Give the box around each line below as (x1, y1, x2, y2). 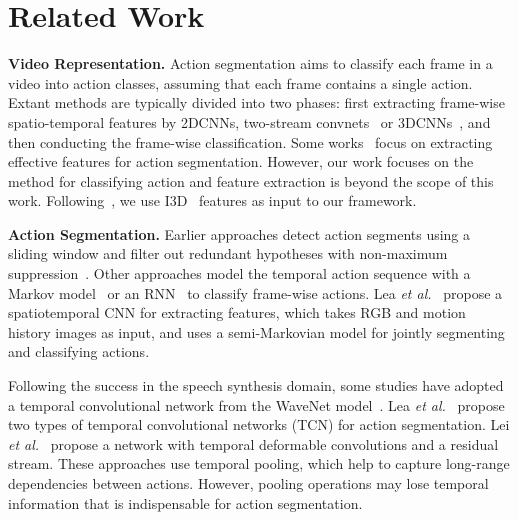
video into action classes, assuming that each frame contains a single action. (8, 72, 473, 93)
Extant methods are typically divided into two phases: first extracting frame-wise (8, 92, 505, 113)
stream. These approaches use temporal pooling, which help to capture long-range (8, 453, 510, 474)
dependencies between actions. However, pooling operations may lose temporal (8, 473, 489, 493)
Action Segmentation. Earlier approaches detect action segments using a (8, 223, 471, 244)
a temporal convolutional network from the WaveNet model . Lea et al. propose (8, 394, 505, 415)
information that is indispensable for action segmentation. (8, 492, 363, 513)
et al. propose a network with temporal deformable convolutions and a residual (8, 433, 499, 454)
